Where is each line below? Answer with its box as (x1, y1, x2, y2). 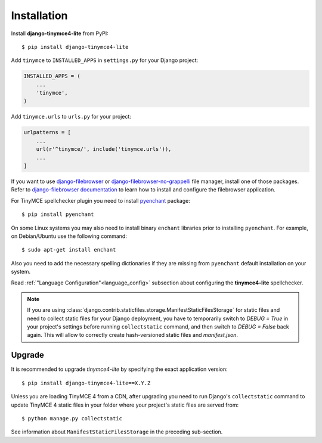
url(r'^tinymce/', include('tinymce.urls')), (36, 146, 172, 153)
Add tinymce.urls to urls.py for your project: (11, 113, 131, 120)
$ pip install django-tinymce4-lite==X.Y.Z (21, 379, 151, 386)
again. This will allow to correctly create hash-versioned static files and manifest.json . (27, 332, 239, 339)
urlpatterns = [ (23, 129, 72, 136)
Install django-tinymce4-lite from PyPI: (11, 30, 109, 37)
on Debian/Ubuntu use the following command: (11, 233, 128, 240)
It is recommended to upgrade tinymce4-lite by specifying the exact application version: (11, 365, 228, 373)
